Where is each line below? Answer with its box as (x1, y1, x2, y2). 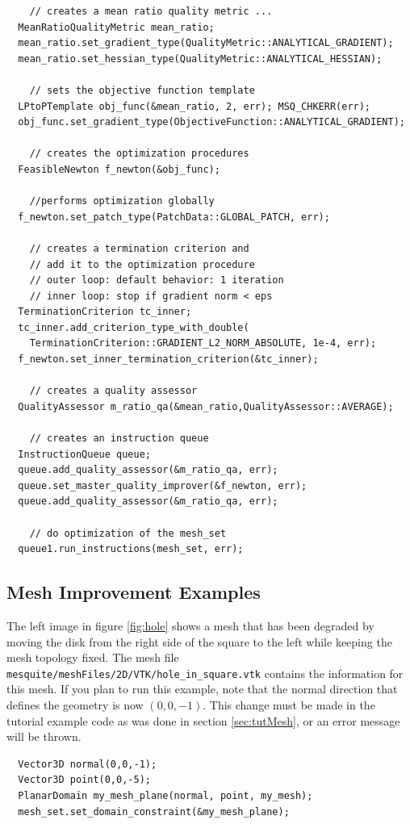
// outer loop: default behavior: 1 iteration (29, 274, 284, 287)
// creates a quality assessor (29, 385, 198, 397)
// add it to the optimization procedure (29, 258, 255, 270)
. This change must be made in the (203, 696, 375, 713)
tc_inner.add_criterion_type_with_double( (18, 321, 249, 333)
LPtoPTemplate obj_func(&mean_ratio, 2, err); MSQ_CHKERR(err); (18, 100, 371, 112)
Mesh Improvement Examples (6, 579, 261, 604)
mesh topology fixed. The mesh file (6, 649, 179, 666)
